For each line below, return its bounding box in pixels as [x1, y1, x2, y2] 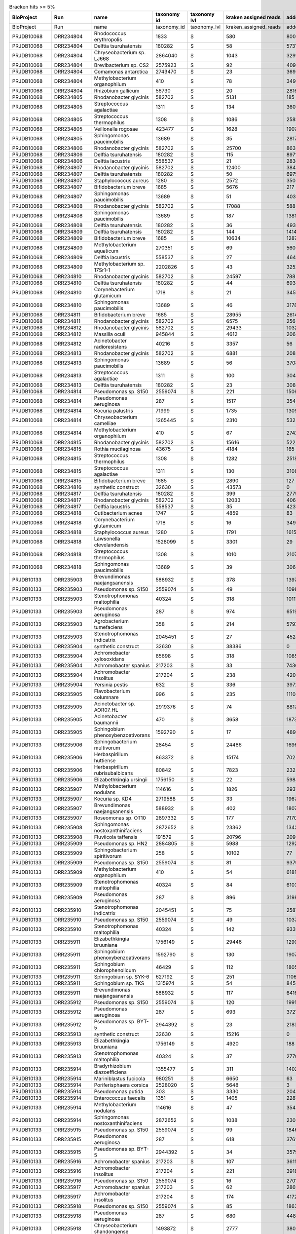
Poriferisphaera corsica [94, 1081, 148, 1088]
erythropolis [94, 36, 122, 43]
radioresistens [94, 344, 127, 350]
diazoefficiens [94, 1069, 127, 1076]
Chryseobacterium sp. [94, 49, 146, 56]
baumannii [94, 719, 118, 726]
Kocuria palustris [94, 407, 133, 414]
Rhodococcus [94, 30, 126, 37]
